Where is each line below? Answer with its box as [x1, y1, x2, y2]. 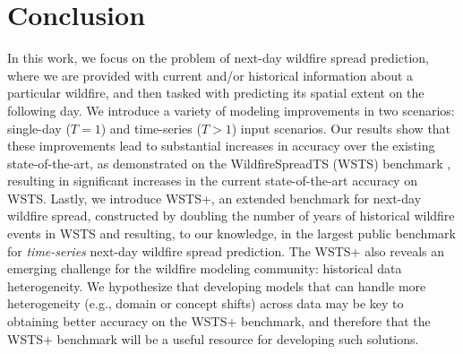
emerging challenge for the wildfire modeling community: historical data [7, 259, 402, 278]
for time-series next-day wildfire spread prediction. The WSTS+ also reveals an [7, 241, 445, 260]
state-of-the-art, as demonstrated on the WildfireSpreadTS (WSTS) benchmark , [7, 153, 451, 172]
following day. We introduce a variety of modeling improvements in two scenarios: [7, 100, 455, 119]
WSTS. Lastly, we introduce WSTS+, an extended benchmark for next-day [7, 188, 422, 207]
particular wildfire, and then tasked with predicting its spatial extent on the [7, 83, 424, 102]
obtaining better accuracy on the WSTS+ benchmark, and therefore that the [7, 312, 431, 331]
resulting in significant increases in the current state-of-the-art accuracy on [7, 171, 417, 190]
